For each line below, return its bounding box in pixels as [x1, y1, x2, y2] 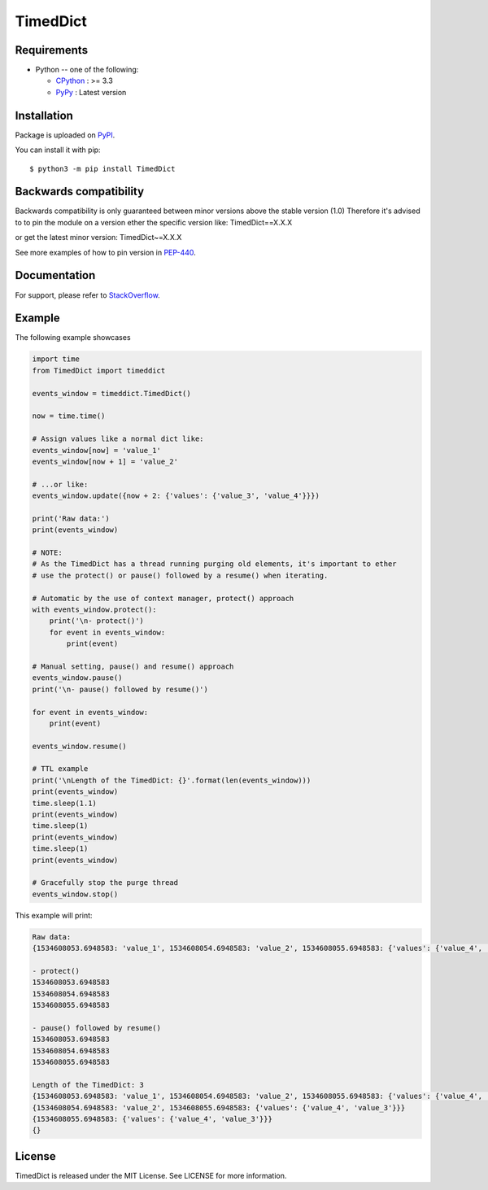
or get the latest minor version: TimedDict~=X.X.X [15, 233, 182, 242]
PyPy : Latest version [55, 87, 127, 97]
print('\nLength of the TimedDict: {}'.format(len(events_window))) [32, 775, 312, 785]
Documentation [15, 268, 96, 282]
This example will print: [15, 910, 93, 920]
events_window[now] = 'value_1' [32, 446, 162, 455]
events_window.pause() [32, 673, 123, 682]
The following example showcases [15, 333, 131, 342]
